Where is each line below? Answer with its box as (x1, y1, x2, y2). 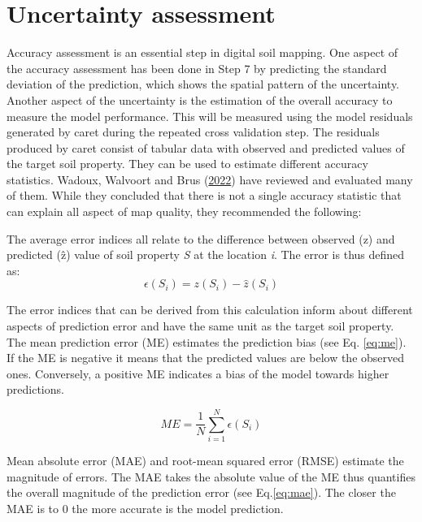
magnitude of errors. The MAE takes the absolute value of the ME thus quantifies (7, 468, 415, 485)
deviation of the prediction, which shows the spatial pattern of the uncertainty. (7, 75, 399, 93)
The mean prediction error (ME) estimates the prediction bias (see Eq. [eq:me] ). (7, 333, 407, 350)
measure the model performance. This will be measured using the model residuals (7, 107, 413, 124)
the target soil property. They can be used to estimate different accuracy (7, 155, 368, 172)
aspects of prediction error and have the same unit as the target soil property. (7, 317, 394, 334)
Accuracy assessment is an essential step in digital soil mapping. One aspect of (7, 44, 398, 61)
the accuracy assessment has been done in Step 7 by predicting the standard (7, 59, 387, 76)
